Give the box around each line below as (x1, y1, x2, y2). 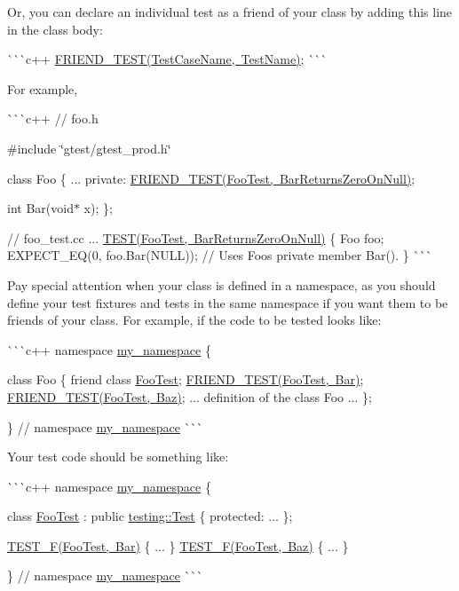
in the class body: (7, 20, 103, 38)
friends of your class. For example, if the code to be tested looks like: (7, 311, 382, 329)
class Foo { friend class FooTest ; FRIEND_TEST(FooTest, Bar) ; (7, 370, 364, 389)
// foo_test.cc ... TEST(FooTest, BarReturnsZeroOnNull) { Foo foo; (7, 228, 384, 247)
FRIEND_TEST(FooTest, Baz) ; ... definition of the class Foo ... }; (7, 387, 372, 406)
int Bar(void (7, 199, 74, 217)
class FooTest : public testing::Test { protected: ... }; (7, 507, 293, 525)
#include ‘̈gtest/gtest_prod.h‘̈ (7, 138, 171, 157)
